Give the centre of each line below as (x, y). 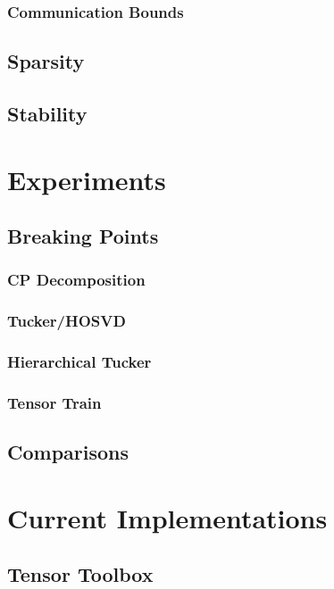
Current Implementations (167, 517)
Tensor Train (54, 403)
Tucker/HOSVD (67, 321)
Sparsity (46, 61)
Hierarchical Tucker (79, 362)
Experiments (87, 179)
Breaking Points (83, 236)
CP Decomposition (76, 280)
